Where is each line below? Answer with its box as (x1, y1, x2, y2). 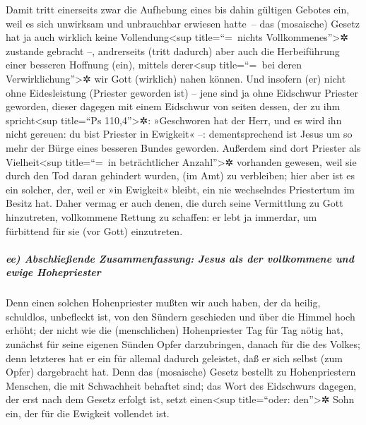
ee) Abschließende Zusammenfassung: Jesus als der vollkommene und (6, 251, 354, 265)
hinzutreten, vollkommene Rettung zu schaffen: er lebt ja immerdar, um (6, 209, 317, 224)
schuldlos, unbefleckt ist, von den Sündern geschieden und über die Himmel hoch (6, 309, 355, 323)
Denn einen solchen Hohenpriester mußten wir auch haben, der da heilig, (6, 295, 321, 310)
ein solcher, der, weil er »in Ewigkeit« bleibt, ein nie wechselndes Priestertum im (6, 181, 355, 196)
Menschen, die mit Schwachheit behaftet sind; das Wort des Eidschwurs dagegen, (6, 378, 357, 393)
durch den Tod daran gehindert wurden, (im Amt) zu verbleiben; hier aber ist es (6, 168, 355, 183)
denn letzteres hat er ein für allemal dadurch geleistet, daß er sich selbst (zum (6, 350, 343, 365)
